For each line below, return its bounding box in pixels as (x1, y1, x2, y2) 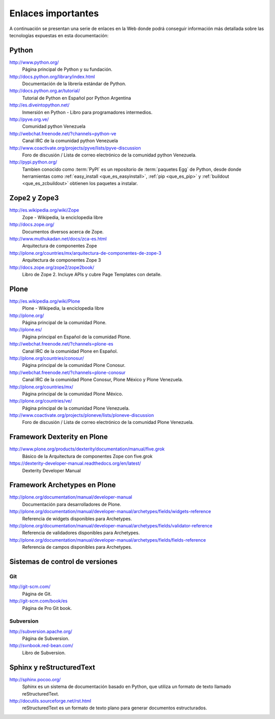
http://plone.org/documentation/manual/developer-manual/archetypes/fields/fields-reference (9, 537, 206, 543)
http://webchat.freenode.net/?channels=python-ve (9, 130, 117, 137)
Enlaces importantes (9, 8, 99, 19)
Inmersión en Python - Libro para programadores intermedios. (22, 109, 153, 115)
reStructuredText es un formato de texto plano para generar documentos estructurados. (22, 705, 207, 711)
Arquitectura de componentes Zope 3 (22, 257, 101, 263)
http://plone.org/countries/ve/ (9, 398, 72, 404)
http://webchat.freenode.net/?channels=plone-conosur (9, 369, 126, 376)
